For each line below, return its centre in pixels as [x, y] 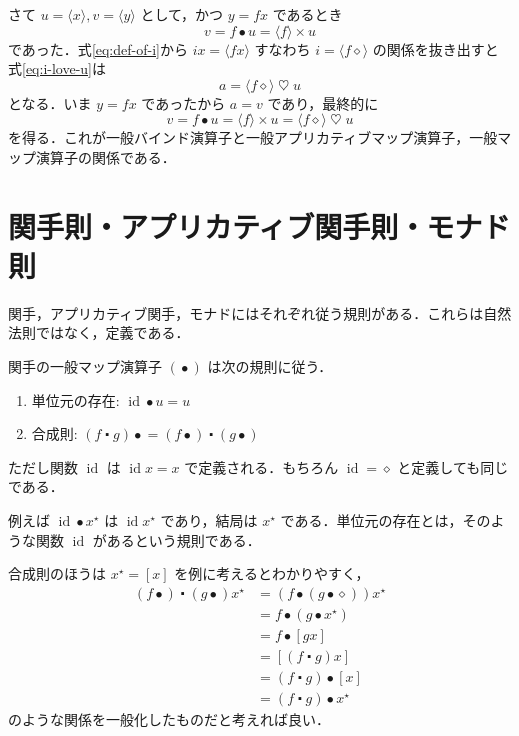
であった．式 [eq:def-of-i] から [98, 48]
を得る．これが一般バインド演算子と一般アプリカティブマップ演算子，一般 [253, 137]
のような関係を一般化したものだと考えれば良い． [169, 719]
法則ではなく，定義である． [99, 332]
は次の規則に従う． [270, 366]
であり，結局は [209, 520]
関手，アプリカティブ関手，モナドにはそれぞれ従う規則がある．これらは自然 [260, 312]
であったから [183, 102]
